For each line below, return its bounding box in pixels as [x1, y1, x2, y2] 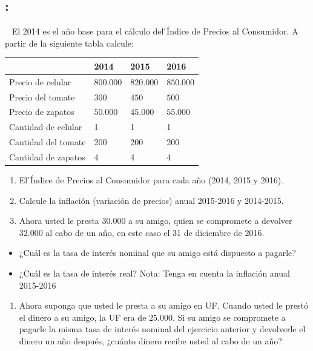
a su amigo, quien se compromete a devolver [128, 214, 292, 227]
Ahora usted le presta [19, 214, 99, 227]
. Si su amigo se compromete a [172, 310, 286, 323]
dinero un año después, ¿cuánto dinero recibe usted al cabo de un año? [19, 334, 282, 347]
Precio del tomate [9, 90, 75, 103]
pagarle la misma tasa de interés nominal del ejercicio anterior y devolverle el [19, 323, 306, 335]
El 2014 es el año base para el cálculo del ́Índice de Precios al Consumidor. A [12, 25, 298, 38]
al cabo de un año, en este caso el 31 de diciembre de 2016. [45, 226, 265, 238]
